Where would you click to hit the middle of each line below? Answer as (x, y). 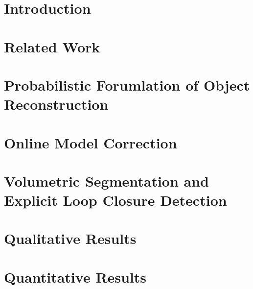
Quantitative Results (75, 277)
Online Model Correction (91, 142)
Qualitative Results (70, 238)
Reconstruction (56, 104)
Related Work (52, 46)
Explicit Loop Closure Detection (115, 200)
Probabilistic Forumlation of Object (127, 84)
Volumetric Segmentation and (106, 181)
